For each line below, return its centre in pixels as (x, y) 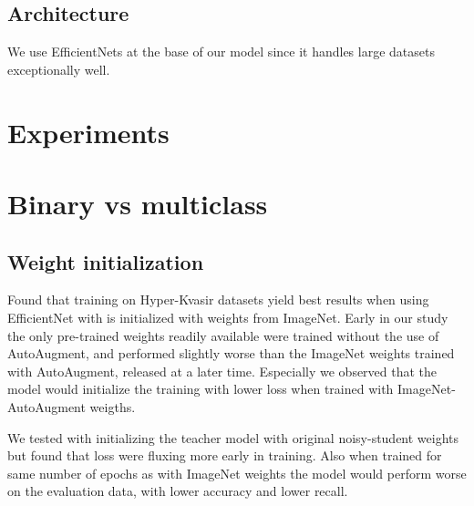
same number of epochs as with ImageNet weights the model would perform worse (237, 473)
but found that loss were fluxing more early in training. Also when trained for (225, 455)
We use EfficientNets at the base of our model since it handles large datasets (221, 52)
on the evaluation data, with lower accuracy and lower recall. (178, 491)
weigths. (113, 406)
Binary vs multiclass (138, 203)
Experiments (88, 132)
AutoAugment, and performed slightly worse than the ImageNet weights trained (231, 353)
